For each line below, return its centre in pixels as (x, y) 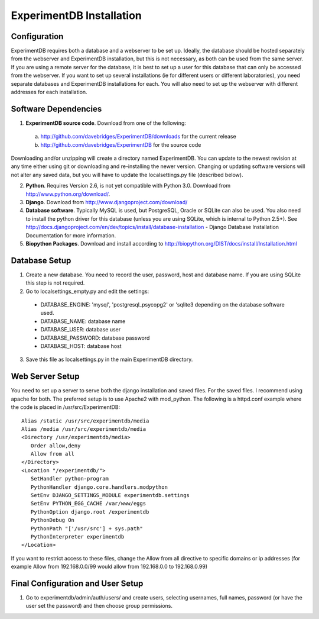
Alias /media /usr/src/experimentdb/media (84, 429)
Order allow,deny (56, 446)
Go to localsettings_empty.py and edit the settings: (87, 291)
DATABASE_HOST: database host (81, 346)
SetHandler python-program (70, 479)
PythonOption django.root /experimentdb (90, 512)
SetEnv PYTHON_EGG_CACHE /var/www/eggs (88, 504)
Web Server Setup (45, 377)
